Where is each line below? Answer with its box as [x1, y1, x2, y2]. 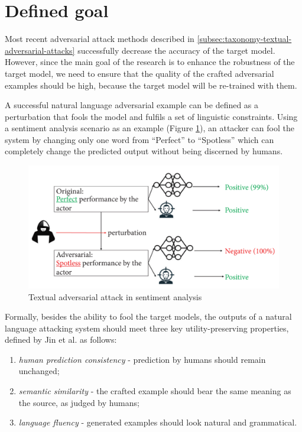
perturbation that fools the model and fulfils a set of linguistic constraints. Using [5, 110, 298, 122]
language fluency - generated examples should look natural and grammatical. [18, 416, 297, 428]
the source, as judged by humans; [18, 396, 139, 408]
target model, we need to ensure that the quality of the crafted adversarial [5, 67, 274, 79]
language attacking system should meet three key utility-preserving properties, [5, 321, 289, 334]
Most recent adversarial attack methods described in [5, 33, 194, 45]
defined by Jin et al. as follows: [5, 333, 117, 346]
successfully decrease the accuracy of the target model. [77, 44, 275, 56]
